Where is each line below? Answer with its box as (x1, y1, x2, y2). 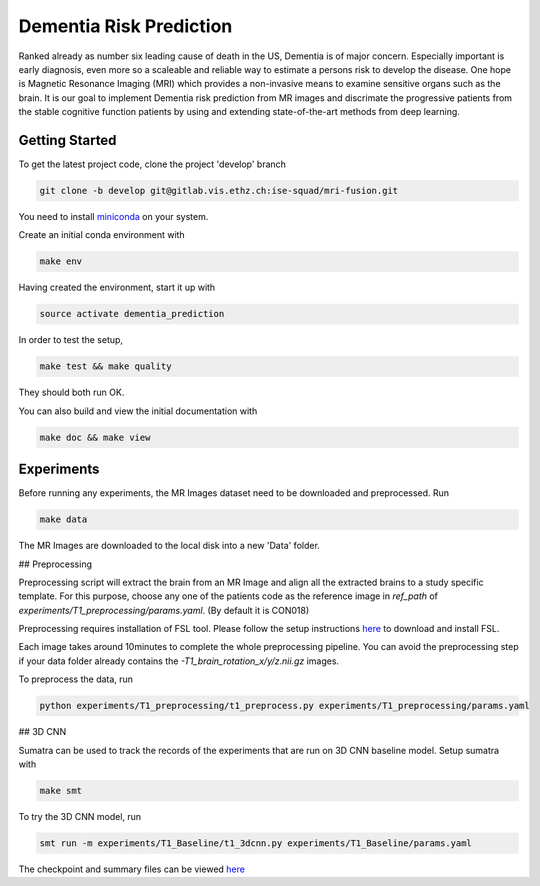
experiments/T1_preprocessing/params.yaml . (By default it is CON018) (18, 604, 310, 616)
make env (39, 256, 83, 267)
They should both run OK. (18, 386, 125, 399)
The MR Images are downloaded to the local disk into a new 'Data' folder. (18, 540, 320, 552)
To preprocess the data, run (18, 673, 134, 685)
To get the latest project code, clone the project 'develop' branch (18, 158, 287, 170)
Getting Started (18, 131, 117, 149)
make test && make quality (39, 361, 172, 372)
